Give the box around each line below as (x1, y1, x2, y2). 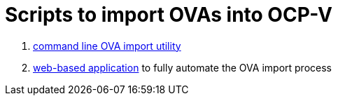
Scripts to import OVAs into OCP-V (5, 3, 332, 27)
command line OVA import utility (33, 39, 181, 52)
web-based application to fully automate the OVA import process (33, 61, 332, 74)
